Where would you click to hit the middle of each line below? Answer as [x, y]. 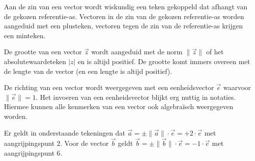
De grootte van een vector [43, 52]
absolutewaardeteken [35, 61]
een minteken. [25, 35]
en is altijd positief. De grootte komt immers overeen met [164, 61]
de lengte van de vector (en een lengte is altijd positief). [88, 71]
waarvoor [237, 87]
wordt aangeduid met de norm [137, 52]
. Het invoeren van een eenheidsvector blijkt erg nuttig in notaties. [136, 97]
